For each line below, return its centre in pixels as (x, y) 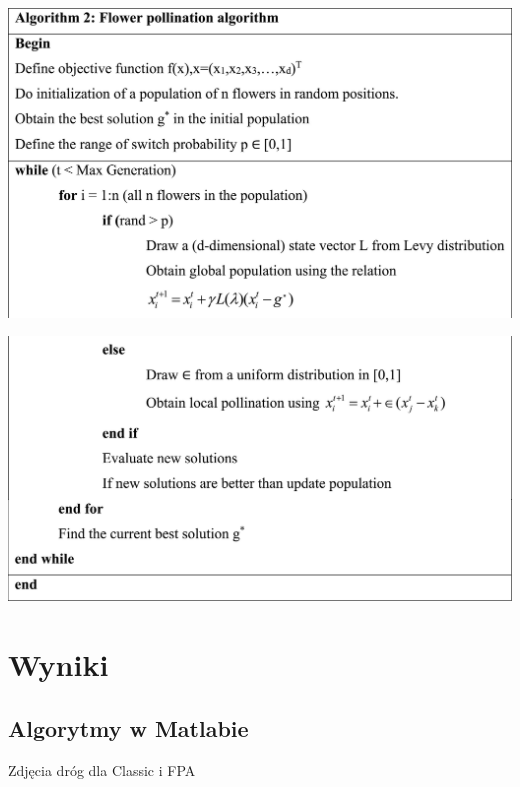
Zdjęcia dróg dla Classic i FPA (102, 769)
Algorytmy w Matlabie (128, 727)
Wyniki (58, 664)
